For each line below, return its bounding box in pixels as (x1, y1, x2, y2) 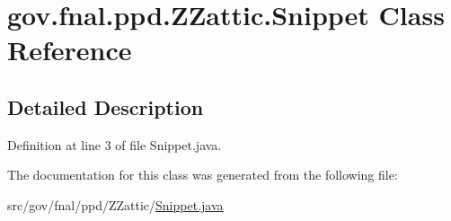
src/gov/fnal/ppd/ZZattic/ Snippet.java (7, 195, 224, 214)
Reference (7, 31, 132, 68)
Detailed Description (7, 93, 204, 120)
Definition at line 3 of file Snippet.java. (7, 135, 222, 154)
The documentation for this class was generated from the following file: (7, 165, 398, 184)
